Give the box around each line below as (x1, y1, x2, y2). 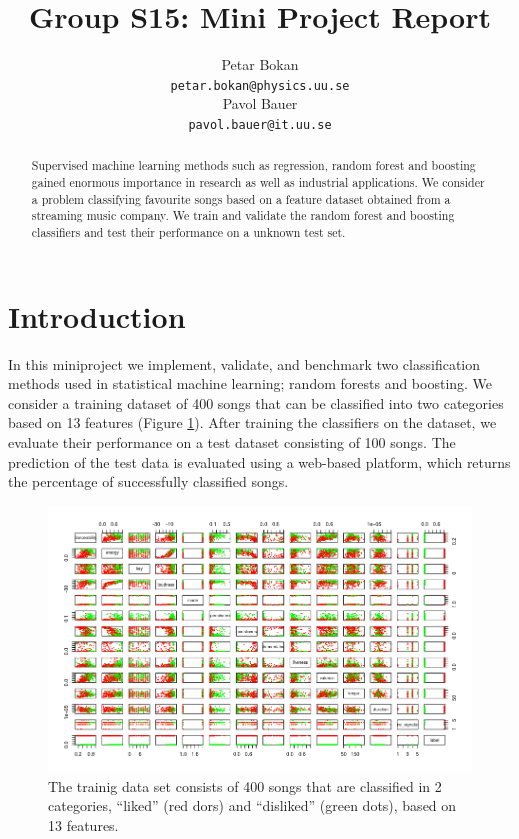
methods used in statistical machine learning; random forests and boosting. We (8, 373, 493, 394)
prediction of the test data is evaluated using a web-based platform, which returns (8, 451, 511, 472)
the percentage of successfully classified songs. (8, 471, 289, 492)
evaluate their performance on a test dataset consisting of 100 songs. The (8, 432, 456, 453)
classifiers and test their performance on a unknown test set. (31, 224, 346, 241)
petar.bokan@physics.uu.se (170, 78, 350, 93)
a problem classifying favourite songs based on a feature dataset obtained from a (31, 190, 451, 207)
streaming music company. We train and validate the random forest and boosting (31, 207, 455, 224)
